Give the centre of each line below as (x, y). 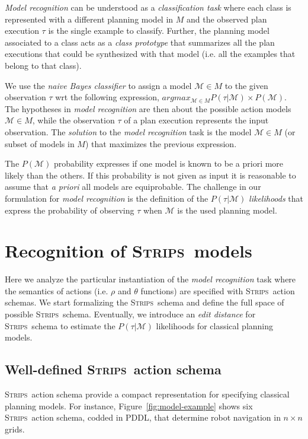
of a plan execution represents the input (196, 120)
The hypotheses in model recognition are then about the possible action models (148, 108)
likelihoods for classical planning (215, 325)
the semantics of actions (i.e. (57, 290)
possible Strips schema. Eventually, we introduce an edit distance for (130, 314)
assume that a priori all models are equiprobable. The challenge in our (133, 187)
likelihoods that (276, 198)
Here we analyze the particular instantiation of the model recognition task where (150, 279)
